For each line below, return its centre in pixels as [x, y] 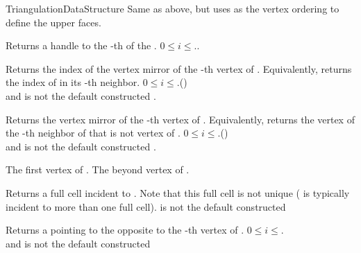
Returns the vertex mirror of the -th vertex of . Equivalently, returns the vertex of [180, 119]
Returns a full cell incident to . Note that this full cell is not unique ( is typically [178, 192]
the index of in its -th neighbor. [73, 82]
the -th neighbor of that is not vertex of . [93, 133]
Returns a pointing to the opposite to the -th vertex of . [125, 230]
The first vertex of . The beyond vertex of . [98, 169]
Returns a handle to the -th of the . [81, 45]
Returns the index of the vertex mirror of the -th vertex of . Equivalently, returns [179, 68]
